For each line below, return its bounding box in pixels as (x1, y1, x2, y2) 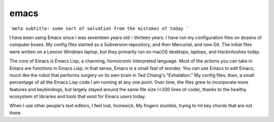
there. (9, 109, 22, 116)
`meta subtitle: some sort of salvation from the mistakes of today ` (9, 25, 189, 31)
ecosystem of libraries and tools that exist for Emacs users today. (9, 94, 146, 100)
